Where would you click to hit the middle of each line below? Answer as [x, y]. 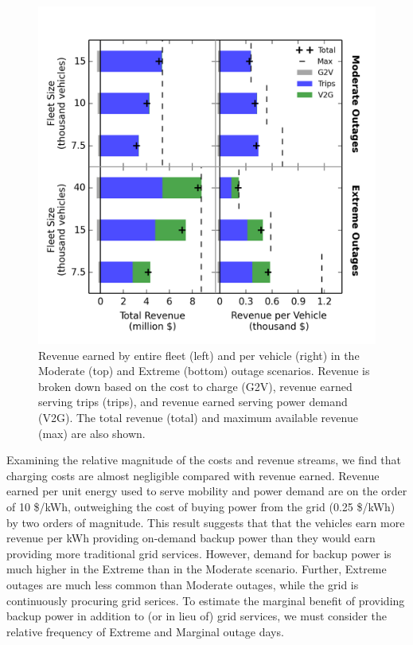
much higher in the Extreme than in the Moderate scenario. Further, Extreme [197, 569]
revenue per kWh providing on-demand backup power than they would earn [191, 538]
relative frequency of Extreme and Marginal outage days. [145, 631]
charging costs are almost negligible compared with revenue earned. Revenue [193, 475]
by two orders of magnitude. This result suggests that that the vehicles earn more [206, 522]
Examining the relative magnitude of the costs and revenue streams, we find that [204, 460]
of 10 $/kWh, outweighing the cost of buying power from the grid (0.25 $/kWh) [201, 506]
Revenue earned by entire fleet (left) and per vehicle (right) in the [199, 355]
